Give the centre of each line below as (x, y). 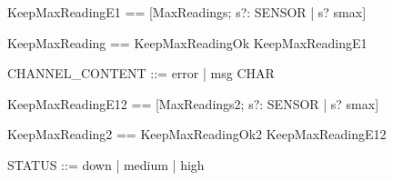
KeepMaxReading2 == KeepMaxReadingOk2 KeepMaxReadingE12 (197, 134)
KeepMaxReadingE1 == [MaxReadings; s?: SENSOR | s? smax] (187, 12)
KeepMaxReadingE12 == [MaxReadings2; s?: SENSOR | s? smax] (193, 103)
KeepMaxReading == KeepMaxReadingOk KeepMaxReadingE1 (187, 42)
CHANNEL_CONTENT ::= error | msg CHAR (141, 73)
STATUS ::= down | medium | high (106, 164)
